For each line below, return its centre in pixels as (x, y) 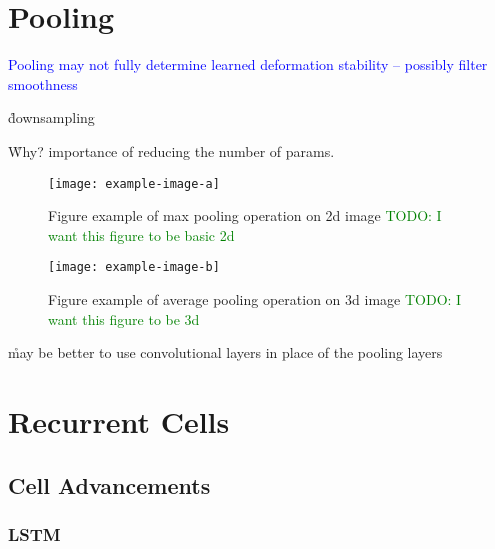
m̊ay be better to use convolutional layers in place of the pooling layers (225, 352)
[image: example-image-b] (134, 267)
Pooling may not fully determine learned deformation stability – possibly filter (248, 64)
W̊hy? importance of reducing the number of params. (171, 150)
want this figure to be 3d (124, 318)
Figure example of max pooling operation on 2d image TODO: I (245, 215)
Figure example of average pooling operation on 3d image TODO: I (255, 299)
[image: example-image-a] (134, 183)
